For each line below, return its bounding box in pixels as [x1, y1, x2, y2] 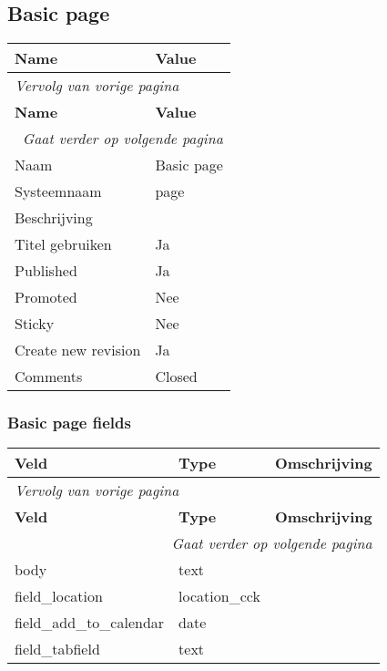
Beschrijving [15, 207, 93, 229]
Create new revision [15, 339, 141, 361]
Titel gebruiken [15, 233, 112, 255]
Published [15, 260, 77, 282]
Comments [15, 366, 83, 387]
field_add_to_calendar [15, 612, 165, 634]
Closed [155, 366, 198, 387]
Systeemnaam [15, 181, 102, 202]
